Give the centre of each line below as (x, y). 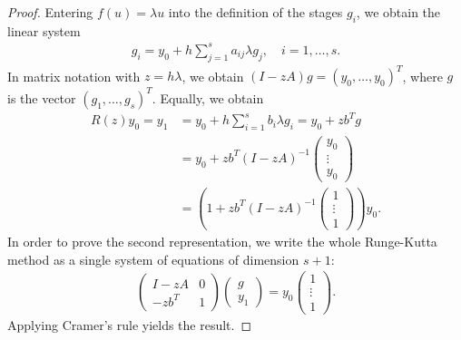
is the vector (42, 97)
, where (422, 76)
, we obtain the (398, 12)
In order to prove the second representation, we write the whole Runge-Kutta (222, 242)
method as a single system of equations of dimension (153, 259)
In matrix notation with (74, 76)
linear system (44, 30)
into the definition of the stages (255, 12)
